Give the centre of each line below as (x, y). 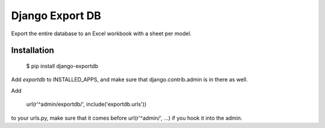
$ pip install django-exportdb (62, 66)
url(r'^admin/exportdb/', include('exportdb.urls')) (86, 104)
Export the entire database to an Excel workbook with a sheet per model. (101, 33)
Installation (32, 51)
